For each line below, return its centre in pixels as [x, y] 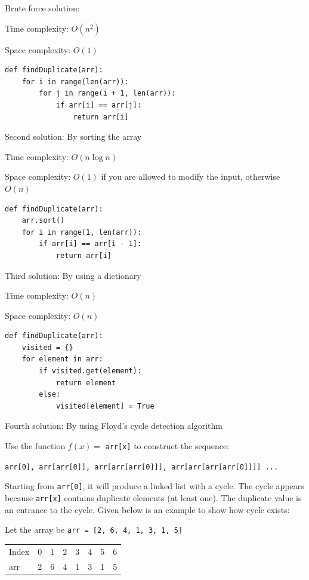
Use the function [35, 446]
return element [86, 383]
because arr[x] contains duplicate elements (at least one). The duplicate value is [153, 498]
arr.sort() [43, 221]
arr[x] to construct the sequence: [167, 446]
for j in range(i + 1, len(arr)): [107, 93]
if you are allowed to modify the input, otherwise [191, 177]
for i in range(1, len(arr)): [82, 232]
